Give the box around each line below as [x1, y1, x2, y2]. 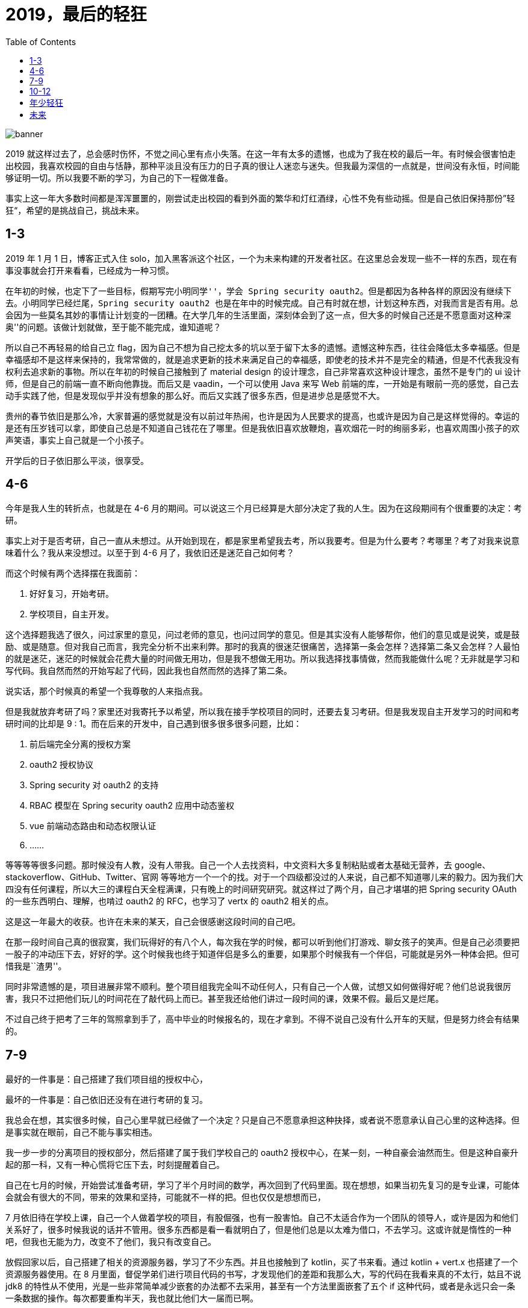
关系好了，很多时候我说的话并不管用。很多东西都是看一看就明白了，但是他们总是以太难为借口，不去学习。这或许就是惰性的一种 [5, 1224, 511, 1235]
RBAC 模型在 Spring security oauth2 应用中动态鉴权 [30, 800, 234, 811]
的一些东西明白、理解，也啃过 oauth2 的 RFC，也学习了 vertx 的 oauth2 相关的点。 [5, 896, 334, 907]
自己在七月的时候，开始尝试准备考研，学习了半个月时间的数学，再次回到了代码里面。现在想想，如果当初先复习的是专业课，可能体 [5, 1180, 520, 1191]
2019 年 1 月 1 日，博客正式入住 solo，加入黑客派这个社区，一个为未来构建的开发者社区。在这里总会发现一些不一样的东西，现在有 [5, 253, 518, 264]
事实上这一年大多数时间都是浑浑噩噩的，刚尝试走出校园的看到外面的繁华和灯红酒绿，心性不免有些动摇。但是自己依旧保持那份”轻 [5, 193, 515, 203]
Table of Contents [5, 36, 76, 47]
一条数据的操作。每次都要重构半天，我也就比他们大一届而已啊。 [5, 1293, 258, 1304]
